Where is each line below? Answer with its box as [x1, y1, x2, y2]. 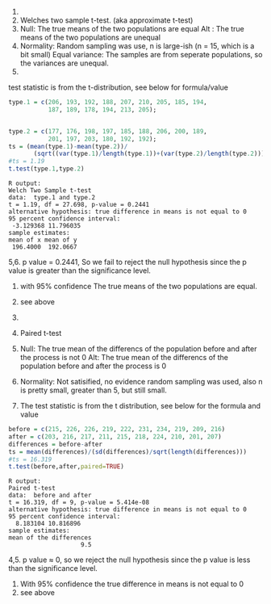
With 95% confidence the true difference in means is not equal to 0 [19, 579, 244, 589]
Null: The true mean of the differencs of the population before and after [19, 344, 257, 354]
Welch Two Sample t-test [8, 187, 92, 195]
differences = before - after [8, 440, 103, 448]
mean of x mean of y [8, 236, 78, 244]
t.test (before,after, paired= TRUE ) [8, 463, 125, 471]
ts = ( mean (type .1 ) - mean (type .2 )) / [8, 142, 128, 150]
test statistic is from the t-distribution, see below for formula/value [8, 82, 228, 92]
